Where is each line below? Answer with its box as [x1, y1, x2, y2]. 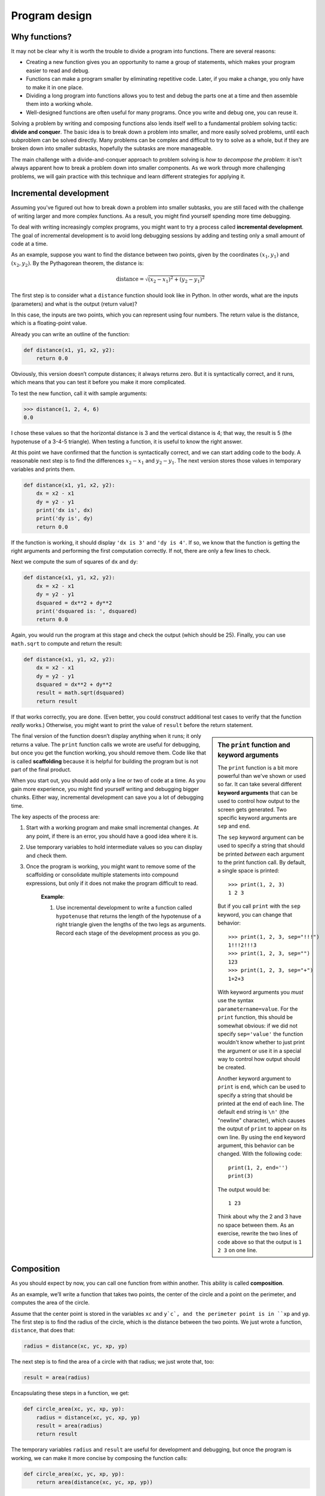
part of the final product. [11, 766, 72, 773]
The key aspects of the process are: [11, 813, 100, 820]
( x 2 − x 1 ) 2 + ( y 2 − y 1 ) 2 [148, 275, 206, 284]
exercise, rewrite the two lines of [217, 1230, 298, 1237]
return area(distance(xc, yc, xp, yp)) [36, 1479, 154, 1486]
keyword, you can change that [217, 911, 293, 918]
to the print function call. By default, [217, 859, 306, 866]
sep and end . [217, 823, 251, 830]
